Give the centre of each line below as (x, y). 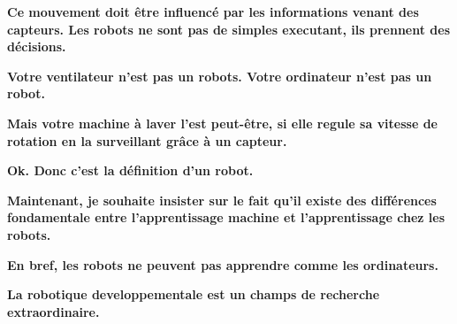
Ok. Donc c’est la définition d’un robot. (130, 170)
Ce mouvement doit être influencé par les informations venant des (213, 12)
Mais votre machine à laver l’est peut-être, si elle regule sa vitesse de (223, 123)
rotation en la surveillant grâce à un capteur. (147, 140)
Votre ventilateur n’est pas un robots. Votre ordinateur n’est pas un (220, 76)
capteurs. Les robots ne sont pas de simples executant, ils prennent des (229, 29)
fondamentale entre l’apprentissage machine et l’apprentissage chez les (226, 217)
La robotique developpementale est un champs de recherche (194, 294)
